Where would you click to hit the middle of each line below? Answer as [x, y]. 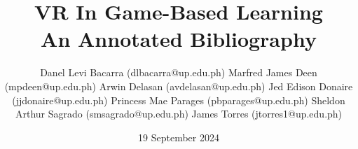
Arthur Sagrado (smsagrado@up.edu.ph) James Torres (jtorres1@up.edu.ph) [179, 114]
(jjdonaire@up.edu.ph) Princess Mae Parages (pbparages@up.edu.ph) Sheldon [179, 100]
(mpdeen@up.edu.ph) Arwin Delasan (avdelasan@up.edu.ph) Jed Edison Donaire [179, 86]
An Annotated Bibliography [179, 39]
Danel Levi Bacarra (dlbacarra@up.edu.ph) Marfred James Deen [179, 72]
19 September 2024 [179, 137]
